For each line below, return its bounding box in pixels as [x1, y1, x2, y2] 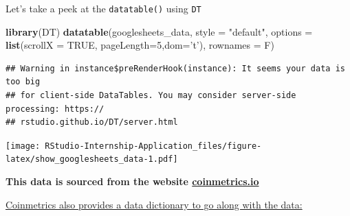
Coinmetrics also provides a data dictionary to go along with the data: [6, 197, 303, 211]
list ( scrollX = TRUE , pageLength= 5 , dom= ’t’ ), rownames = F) [6, 38, 274, 52]
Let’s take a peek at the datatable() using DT [6, 1, 201, 15]
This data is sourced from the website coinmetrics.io [6, 174, 259, 189]
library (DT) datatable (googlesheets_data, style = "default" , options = [6, 24, 313, 38]
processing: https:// [6, 104, 105, 114]
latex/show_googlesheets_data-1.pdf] [6, 154, 178, 165]
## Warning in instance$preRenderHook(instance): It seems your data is [6, 63, 345, 73]
